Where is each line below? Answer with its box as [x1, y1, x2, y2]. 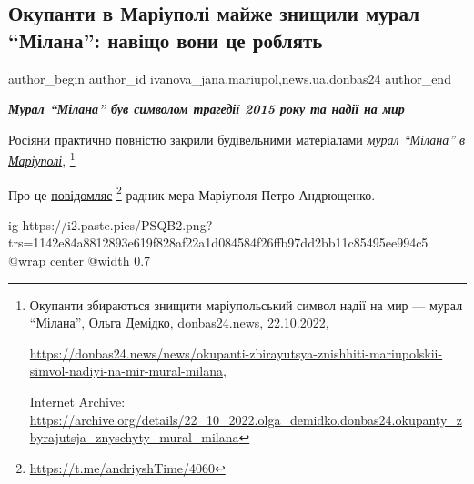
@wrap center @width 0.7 [8, 251, 151, 270]
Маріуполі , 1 [8, 148, 76, 170]
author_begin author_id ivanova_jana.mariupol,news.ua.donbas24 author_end [8, 68, 451, 87]
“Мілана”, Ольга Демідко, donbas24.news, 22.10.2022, [29, 313, 329, 332]
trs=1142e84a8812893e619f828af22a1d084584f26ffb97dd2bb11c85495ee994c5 [8, 233, 429, 252]
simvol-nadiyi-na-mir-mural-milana [29, 361, 223, 380]
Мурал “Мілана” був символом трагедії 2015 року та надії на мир [8, 99, 405, 118]
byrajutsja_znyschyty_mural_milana [29, 428, 239, 447]
